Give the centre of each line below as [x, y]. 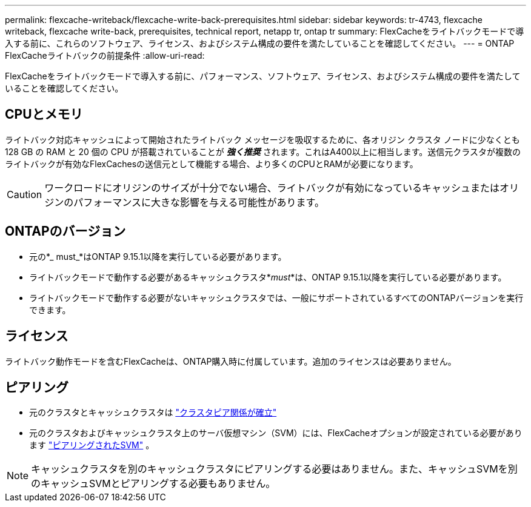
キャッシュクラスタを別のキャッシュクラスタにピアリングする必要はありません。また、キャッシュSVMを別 [274, 469]
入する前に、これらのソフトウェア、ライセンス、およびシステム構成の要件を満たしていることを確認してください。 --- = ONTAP [260, 43]
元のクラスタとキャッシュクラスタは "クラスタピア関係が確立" [153, 413]
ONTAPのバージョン [65, 231]
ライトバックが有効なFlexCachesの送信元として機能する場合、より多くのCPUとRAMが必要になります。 [212, 164]
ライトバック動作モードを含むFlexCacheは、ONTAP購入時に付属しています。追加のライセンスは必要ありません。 [231, 361]
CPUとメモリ [44, 114]
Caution [25, 194]
